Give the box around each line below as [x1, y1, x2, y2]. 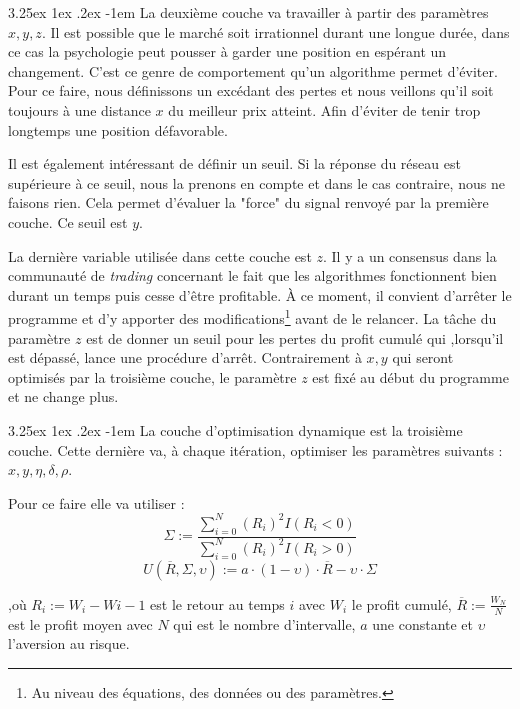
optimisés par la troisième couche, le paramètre [8, 366, 297, 387]
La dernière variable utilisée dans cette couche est [8, 245, 312, 266]
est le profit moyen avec [8, 613, 153, 634]
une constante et [372, 613, 474, 634]
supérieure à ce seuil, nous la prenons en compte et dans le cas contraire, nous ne [8, 172, 505, 193]
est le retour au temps [150, 593, 285, 614]
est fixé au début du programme [312, 366, 509, 387]
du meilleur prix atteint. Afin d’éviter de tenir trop [168, 99, 481, 120]
